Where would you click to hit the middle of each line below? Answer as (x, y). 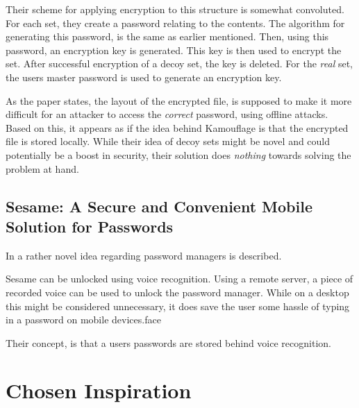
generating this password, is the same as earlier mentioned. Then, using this (167, 36)
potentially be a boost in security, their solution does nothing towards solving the (178, 154)
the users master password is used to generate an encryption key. (144, 77)
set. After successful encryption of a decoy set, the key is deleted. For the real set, (179, 63)
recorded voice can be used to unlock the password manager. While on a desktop (177, 292)
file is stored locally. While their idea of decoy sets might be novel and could (168, 141)
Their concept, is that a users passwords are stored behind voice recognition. (168, 342)
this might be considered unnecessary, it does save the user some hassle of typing (178, 306)
